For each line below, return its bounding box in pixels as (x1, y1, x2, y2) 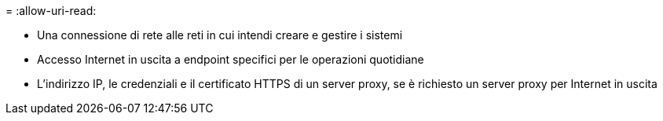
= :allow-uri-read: (5, 4, 97, 17)
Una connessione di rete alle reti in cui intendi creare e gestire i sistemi (37, 28, 403, 42)
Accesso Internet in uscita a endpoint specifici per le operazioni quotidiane (37, 53, 424, 66)
